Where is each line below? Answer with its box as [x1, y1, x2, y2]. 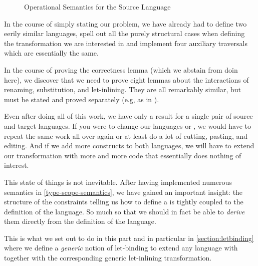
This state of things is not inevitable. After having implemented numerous [4, 176, 232, 187]
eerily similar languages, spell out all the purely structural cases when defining [4, 28, 245, 39]
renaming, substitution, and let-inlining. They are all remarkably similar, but [4, 84, 241, 95]
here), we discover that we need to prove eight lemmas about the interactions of [4, 74, 249, 85]
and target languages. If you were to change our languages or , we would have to [4, 120, 251, 131]
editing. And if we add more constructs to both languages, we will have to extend [4, 140, 254, 151]
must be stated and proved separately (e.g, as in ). [4, 94, 159, 104]
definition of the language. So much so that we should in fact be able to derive [4, 206, 245, 216]
